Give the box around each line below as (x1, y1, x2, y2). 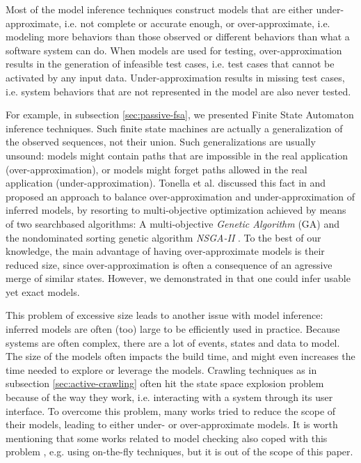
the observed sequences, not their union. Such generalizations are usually (6, 134, 316, 149)
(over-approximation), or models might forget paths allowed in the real (6, 162, 307, 176)
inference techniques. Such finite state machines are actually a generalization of (6, 120, 343, 135)
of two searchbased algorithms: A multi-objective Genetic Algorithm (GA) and (6, 216, 340, 230)
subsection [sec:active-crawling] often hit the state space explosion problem (6, 376, 324, 391)
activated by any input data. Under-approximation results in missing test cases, (6, 70, 345, 84)
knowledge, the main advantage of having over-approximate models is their (6, 244, 325, 258)
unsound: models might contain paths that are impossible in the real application (6, 148, 348, 162)
